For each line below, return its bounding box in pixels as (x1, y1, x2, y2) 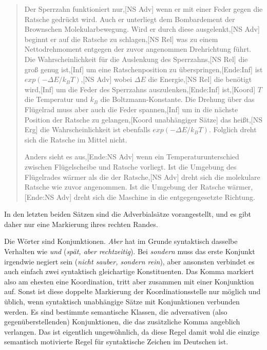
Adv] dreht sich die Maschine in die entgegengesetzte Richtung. (56, 191, 255, 202)
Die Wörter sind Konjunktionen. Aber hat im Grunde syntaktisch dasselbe (4, 236, 238, 246)
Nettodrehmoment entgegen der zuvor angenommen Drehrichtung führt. (24, 44, 252, 54)
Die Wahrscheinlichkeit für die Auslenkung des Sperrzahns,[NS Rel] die (24, 53, 248, 64)
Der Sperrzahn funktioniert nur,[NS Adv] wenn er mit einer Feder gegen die (24, 4, 263, 14)
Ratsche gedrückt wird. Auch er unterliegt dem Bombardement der (24, 13, 235, 24)
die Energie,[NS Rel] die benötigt (148, 74, 252, 85)
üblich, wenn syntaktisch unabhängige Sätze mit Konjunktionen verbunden (4, 296, 240, 307)
